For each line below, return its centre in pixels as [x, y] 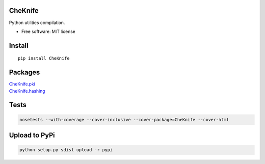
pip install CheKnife [44, 58]
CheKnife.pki [22, 84]
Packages [25, 72]
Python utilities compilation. [37, 23]
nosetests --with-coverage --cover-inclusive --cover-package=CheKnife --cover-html [124, 120]
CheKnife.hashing [27, 91]
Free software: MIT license [48, 31]
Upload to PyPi [32, 135]
